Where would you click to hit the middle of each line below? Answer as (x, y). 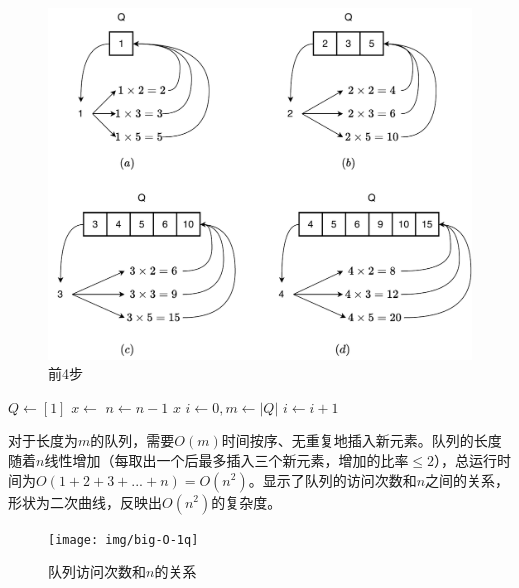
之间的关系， (467, 479)
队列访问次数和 (97, 571)
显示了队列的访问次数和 (339, 479)
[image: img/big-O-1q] (123, 539)
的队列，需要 (132, 440)
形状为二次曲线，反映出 (85, 501)
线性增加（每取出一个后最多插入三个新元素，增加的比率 (226, 459)
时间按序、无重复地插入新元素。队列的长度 (361, 440)
